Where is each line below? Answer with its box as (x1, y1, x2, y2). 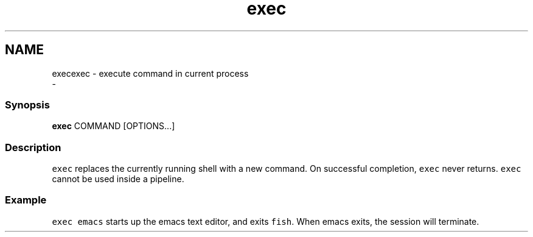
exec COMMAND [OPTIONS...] (52, 121, 175, 132)
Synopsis (5, 98, 50, 111)
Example (5, 194, 47, 207)
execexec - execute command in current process (52, 68, 249, 79)
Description (5, 141, 61, 154)
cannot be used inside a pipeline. (52, 174, 184, 185)
